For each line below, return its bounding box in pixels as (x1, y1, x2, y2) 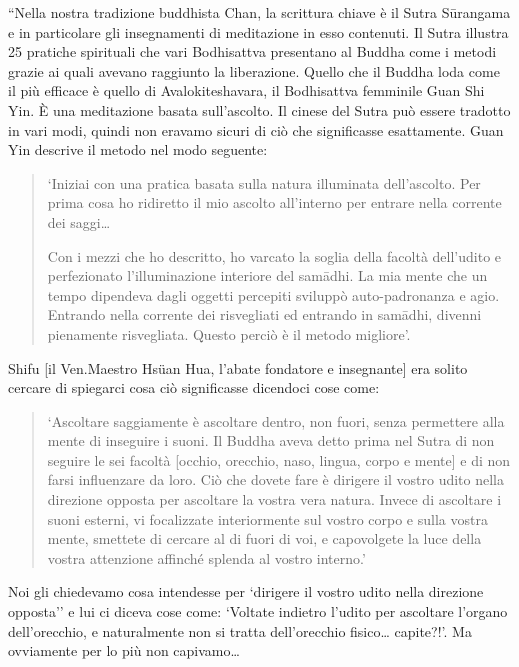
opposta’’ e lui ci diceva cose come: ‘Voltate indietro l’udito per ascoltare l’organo (8, 601, 508, 622)
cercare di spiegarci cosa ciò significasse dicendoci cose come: (8, 377, 380, 398)
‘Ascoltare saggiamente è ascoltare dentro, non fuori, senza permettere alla (47, 410, 505, 431)
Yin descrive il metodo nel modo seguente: (8, 139, 268, 160)
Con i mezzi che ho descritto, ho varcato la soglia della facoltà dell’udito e (47, 245, 502, 266)
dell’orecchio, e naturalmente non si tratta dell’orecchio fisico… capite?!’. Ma (8, 620, 472, 641)
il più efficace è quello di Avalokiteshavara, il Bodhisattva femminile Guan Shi (8, 80, 485, 101)
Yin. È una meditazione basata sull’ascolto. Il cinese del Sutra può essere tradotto (8, 99, 511, 120)
